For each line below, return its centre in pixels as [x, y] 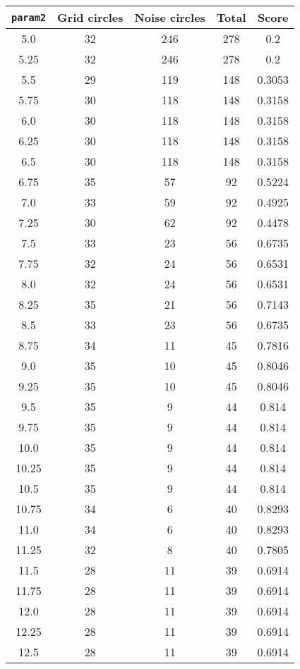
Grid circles [90, 17]
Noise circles [170, 17]
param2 [29, 17]
